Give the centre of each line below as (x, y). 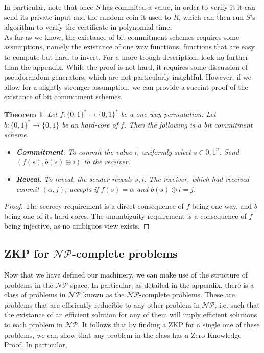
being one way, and (222, 206)
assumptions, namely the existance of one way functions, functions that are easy (129, 47)
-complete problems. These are (187, 295)
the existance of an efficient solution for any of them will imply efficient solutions (131, 314)
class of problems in (35, 295)
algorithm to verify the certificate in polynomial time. (88, 27)
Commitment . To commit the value (74, 151)
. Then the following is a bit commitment (188, 124)
